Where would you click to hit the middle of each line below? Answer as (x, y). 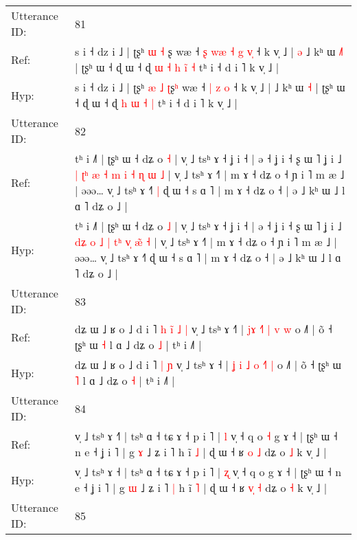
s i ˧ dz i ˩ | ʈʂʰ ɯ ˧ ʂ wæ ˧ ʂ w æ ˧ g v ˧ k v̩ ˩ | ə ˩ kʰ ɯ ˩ (209, 51)
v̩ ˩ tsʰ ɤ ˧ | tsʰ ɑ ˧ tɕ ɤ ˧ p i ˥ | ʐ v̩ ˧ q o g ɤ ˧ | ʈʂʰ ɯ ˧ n (208, 472)
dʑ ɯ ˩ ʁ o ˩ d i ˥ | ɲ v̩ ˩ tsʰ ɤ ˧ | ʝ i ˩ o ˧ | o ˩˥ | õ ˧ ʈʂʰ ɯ (208, 364)
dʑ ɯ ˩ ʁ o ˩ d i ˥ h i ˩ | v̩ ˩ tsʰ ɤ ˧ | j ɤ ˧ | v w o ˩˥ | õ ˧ (204, 329)
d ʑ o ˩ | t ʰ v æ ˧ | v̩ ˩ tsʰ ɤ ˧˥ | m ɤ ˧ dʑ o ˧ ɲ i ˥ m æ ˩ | (206, 241)
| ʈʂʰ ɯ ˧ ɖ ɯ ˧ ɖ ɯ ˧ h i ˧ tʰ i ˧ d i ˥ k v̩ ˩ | (177, 67)
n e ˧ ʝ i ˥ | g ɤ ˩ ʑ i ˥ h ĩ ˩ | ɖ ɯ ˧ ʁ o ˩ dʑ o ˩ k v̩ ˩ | (201, 452)
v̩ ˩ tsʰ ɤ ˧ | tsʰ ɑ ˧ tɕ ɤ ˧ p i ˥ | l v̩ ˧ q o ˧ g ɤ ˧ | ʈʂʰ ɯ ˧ (206, 436)
